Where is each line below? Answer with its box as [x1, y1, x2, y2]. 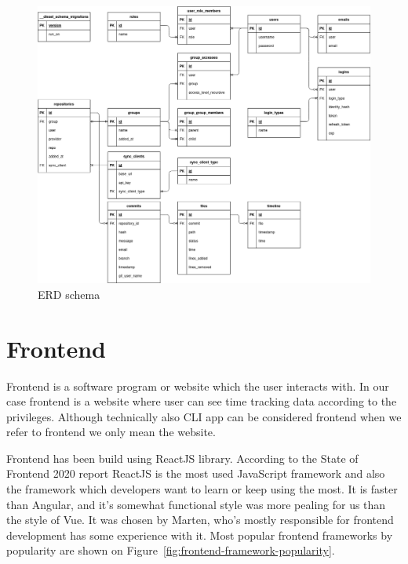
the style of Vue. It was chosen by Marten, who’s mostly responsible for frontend [6, 511, 394, 528]
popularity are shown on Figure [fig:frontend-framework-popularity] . [6, 542, 335, 559]
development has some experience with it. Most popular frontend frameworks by [6, 526, 393, 543]
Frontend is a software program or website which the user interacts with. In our [6, 377, 389, 394]
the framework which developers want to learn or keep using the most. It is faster [6, 481, 398, 497]
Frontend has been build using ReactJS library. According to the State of [6, 449, 359, 466]
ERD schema [38, 286, 100, 302]
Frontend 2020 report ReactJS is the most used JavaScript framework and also [6, 465, 385, 482]
